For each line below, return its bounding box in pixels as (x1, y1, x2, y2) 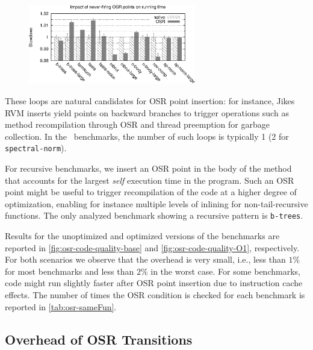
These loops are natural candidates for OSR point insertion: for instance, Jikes (5, 95, 295, 107)
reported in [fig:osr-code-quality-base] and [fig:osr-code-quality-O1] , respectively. (5, 241, 300, 254)
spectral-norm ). (5, 142, 67, 154)
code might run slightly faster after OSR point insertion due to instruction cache (5, 277, 303, 289)
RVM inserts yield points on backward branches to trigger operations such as (5, 106, 289, 119)
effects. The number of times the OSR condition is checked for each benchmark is (5, 289, 305, 301)
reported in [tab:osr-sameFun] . (5, 300, 117, 313)
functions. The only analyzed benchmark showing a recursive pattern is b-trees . (5, 209, 303, 222)
